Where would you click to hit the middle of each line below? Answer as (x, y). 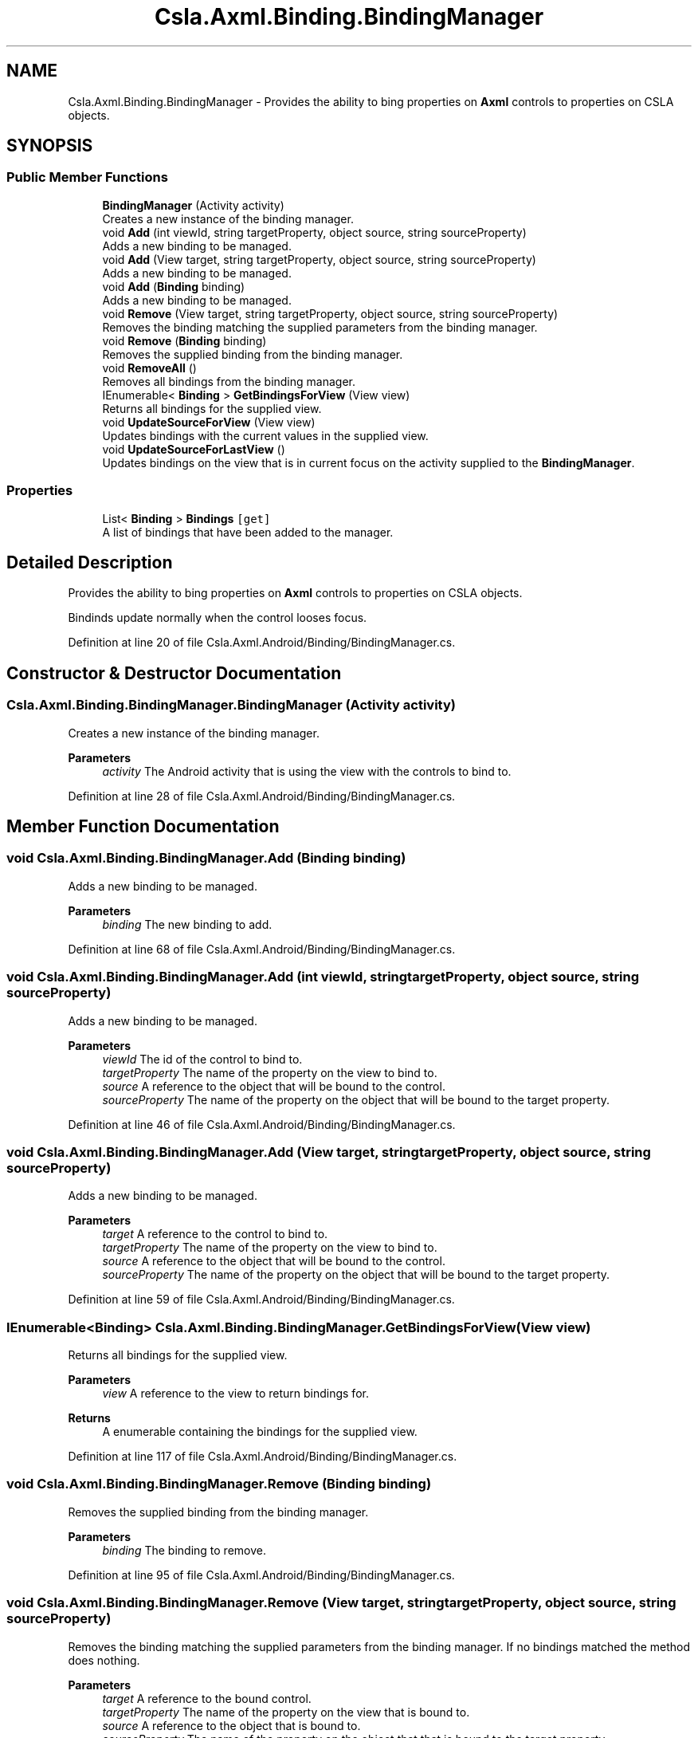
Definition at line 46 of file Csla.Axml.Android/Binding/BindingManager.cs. (262, 1124)
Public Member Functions (87, 177)
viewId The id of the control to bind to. (202, 1059)
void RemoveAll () (149, 368)
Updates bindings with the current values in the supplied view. (265, 435)
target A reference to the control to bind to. (215, 1234)
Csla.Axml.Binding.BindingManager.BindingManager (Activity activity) (231, 705)
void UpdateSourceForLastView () (194, 449)
